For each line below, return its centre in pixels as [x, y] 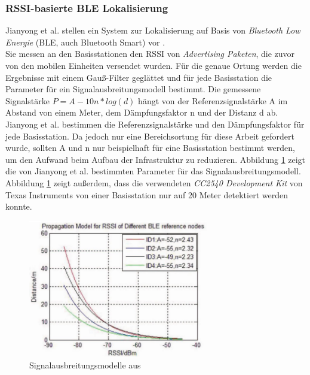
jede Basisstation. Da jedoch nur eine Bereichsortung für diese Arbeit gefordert [150, 136]
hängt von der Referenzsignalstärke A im [213, 100]
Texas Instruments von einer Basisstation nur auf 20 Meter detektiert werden [147, 194]
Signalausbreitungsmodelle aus [85, 365]
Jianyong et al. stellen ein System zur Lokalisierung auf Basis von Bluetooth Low [153, 30]
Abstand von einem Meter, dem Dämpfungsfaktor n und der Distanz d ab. [142, 112]
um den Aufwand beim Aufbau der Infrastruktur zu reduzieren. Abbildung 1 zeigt [156, 159]
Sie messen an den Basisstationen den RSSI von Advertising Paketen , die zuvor [150, 54]
